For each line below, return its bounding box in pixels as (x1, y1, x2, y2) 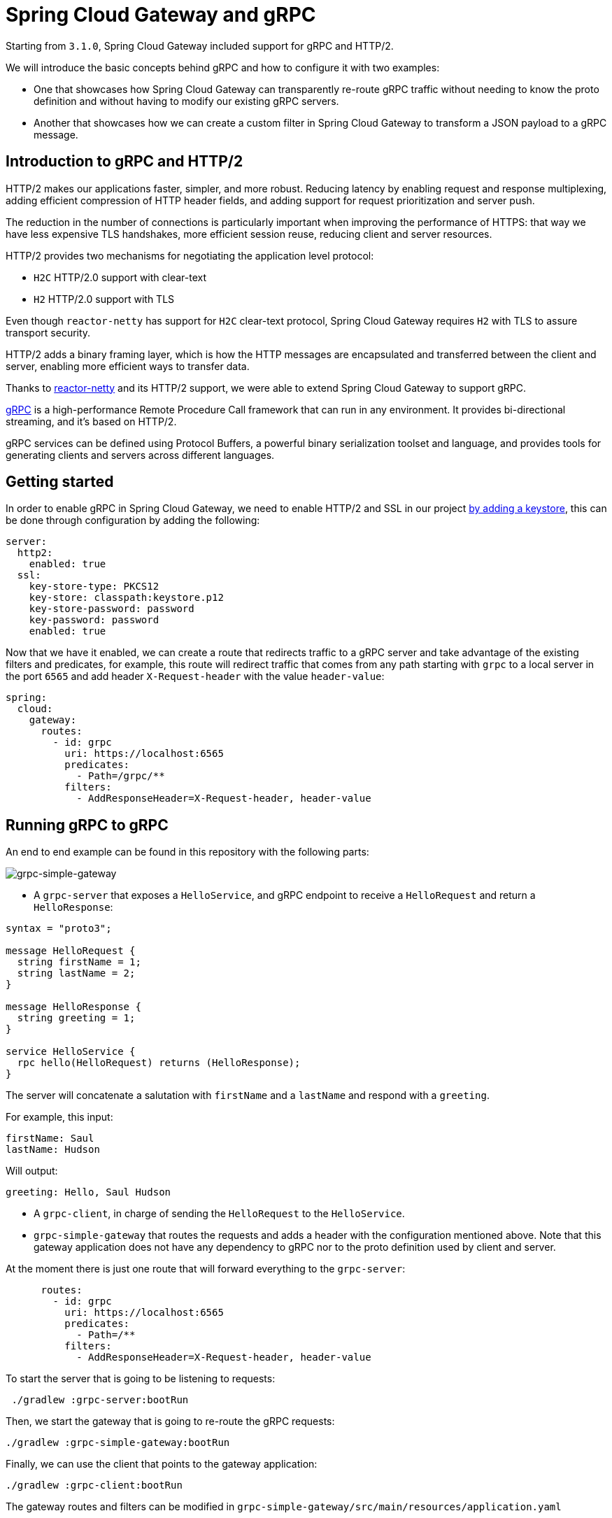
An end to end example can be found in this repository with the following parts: (6, 846, 369, 858)
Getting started (6, 473, 114, 491)
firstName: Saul (6, 1133, 94, 1144)
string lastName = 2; (17, 967, 136, 979)
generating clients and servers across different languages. (6, 448, 275, 461)
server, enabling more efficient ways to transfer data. (6, 360, 250, 372)
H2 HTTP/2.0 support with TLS (34, 292, 175, 305)
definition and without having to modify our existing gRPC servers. (34, 94, 339, 107)
